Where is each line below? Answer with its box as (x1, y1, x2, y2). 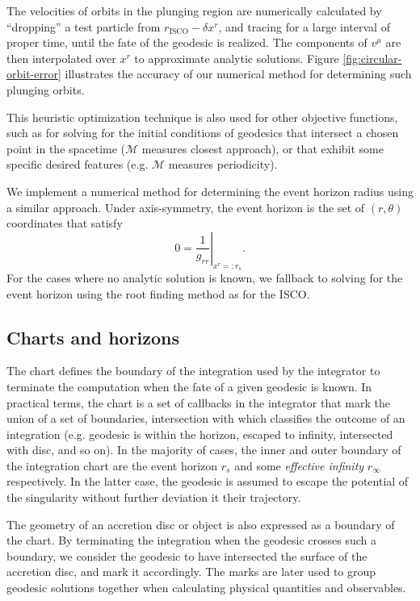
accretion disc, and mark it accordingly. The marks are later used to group (6, 563, 376, 580)
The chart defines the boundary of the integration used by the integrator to (6, 362, 380, 379)
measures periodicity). (168, 156, 278, 173)
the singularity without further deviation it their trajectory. (6, 489, 301, 506)
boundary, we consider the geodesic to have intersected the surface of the (6, 547, 367, 564)
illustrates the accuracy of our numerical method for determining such (65, 65, 412, 82)
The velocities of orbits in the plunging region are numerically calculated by (6, 2, 382, 19)
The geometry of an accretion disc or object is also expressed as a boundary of (6, 515, 395, 532)
